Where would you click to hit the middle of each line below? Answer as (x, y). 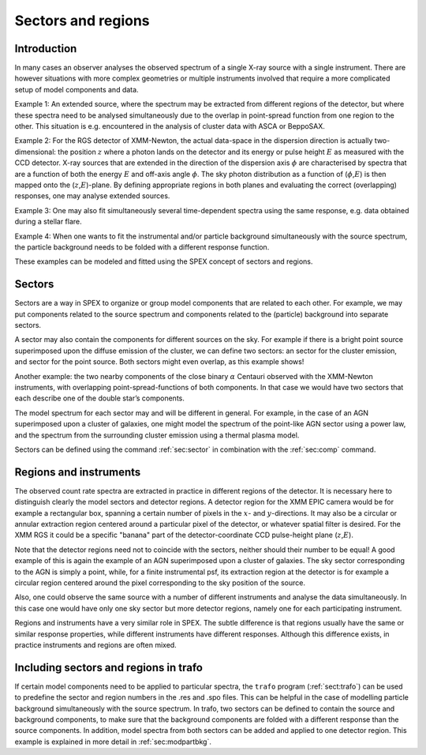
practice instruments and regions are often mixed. (95, 644)
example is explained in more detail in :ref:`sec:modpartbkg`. (113, 742)
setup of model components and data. (77, 89)
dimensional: (35, 152)
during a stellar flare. (48, 222)
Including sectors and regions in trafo (108, 667)
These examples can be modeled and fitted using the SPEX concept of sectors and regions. (164, 261)
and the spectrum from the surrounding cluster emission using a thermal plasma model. (157, 435)
